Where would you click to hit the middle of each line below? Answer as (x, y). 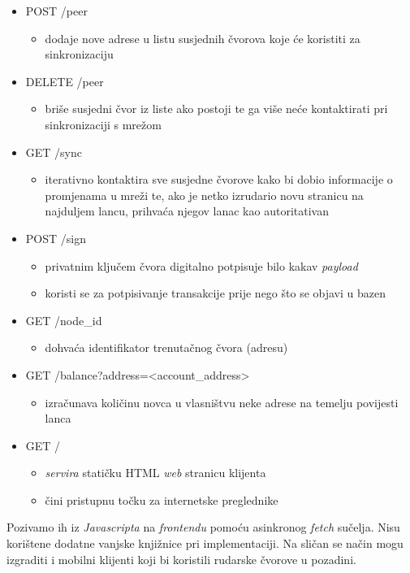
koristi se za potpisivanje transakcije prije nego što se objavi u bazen (215, 293)
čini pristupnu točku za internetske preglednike (162, 499)
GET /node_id (64, 320)
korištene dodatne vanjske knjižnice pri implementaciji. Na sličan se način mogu (205, 543)
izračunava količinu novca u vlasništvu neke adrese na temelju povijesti (222, 402)
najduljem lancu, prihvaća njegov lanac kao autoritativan (187, 211)
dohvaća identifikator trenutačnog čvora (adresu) (166, 347)
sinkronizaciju (79, 54)
